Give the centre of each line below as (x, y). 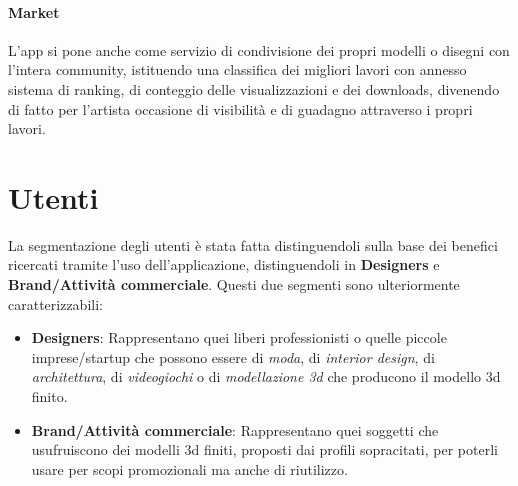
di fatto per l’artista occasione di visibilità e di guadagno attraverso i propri (240, 108)
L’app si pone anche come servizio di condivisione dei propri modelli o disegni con (259, 49)
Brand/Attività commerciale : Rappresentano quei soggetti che (235, 429)
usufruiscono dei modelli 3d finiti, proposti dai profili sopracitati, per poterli (264, 449)
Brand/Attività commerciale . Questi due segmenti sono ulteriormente (234, 284)
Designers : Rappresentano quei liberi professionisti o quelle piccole (239, 337)
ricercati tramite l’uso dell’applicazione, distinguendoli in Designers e (224, 264)
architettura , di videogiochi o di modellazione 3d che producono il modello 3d (266, 376)
